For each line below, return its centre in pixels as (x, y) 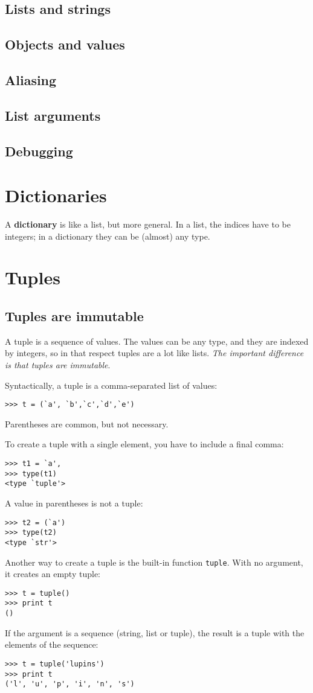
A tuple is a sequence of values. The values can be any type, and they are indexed (157, 341)
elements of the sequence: (52, 644)
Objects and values (65, 44)
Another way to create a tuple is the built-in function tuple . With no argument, (154, 562)
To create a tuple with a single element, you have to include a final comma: (144, 444)
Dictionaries (56, 195)
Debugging (39, 151)
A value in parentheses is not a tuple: (74, 503)
